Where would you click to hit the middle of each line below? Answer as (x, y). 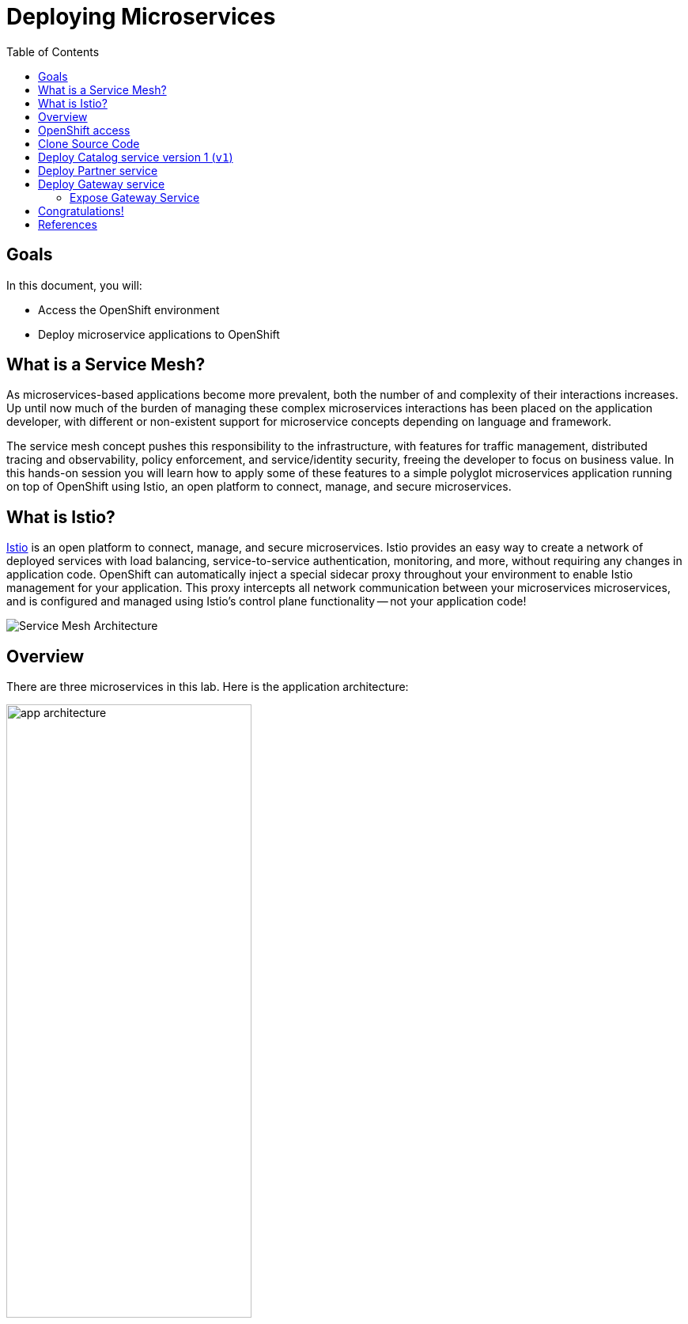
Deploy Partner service (98, 170)
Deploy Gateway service (102, 184)
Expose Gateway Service (135, 197)
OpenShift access (84, 130)
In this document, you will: (74, 285)
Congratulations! (81, 211)
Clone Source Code (89, 143)
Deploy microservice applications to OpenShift (159, 334)
